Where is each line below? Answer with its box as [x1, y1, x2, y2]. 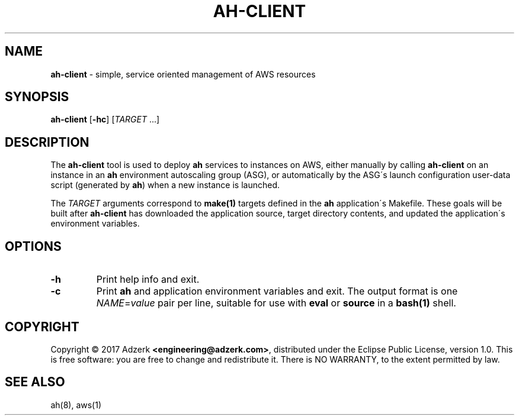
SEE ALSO [5, 374, 65, 390]
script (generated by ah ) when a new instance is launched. [50, 180, 280, 190]
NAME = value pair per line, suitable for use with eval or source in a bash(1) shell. [96, 297, 456, 309]
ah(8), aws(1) [50, 399, 101, 410]
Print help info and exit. [96, 273, 200, 286]
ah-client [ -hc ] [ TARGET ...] [50, 114, 160, 125]
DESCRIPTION [5, 134, 89, 150]
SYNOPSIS [5, 89, 69, 105]
